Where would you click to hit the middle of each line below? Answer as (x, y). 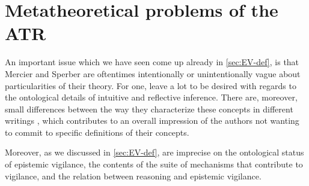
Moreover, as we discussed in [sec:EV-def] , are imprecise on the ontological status (154, 152)
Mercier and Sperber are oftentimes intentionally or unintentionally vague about (153, 73)
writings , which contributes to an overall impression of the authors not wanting (152, 121)
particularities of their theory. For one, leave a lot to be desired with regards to (151, 85)
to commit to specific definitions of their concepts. (97, 132)
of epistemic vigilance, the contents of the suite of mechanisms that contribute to (154, 164)
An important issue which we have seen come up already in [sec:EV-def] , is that (152, 62)
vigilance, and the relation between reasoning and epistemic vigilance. (133, 176)
